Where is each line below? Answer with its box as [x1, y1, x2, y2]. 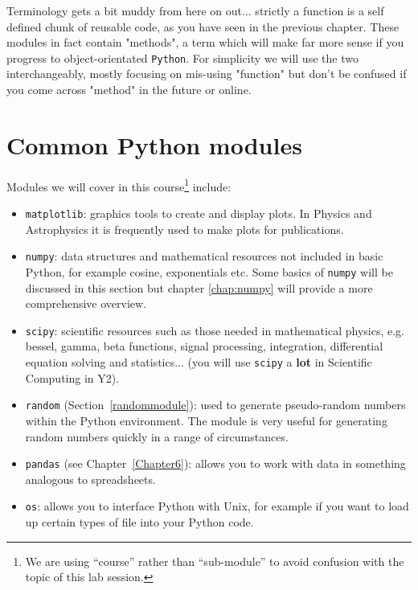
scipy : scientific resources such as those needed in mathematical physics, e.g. [25, 322, 404, 338]
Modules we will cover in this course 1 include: [6, 175, 232, 195]
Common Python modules [6, 128, 302, 161]
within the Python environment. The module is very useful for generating [25, 412, 387, 428]
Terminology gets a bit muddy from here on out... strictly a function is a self [6, 2, 384, 18]
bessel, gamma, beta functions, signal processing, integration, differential [25, 338, 383, 354]
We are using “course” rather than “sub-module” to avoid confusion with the [25, 552, 404, 569]
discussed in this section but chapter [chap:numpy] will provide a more [25, 279, 373, 296]
